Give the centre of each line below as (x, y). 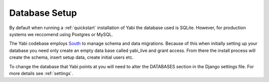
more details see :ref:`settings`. (41, 73)
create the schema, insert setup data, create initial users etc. (71, 57)
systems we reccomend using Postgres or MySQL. (61, 34)
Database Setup (43, 13)
